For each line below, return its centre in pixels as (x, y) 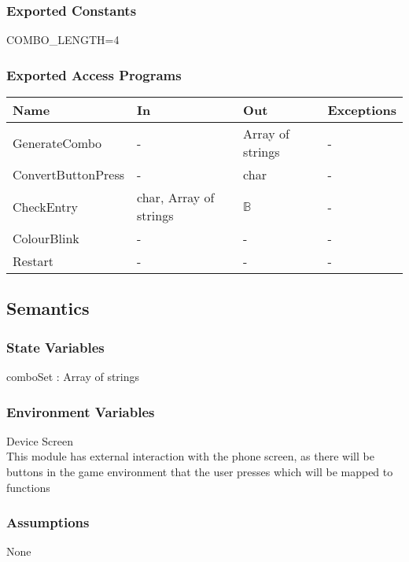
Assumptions (48, 522)
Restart (33, 261)
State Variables (55, 347)
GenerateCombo (57, 142)
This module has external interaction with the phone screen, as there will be (190, 456)
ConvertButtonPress (69, 175)
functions (28, 487)
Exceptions (362, 110)
